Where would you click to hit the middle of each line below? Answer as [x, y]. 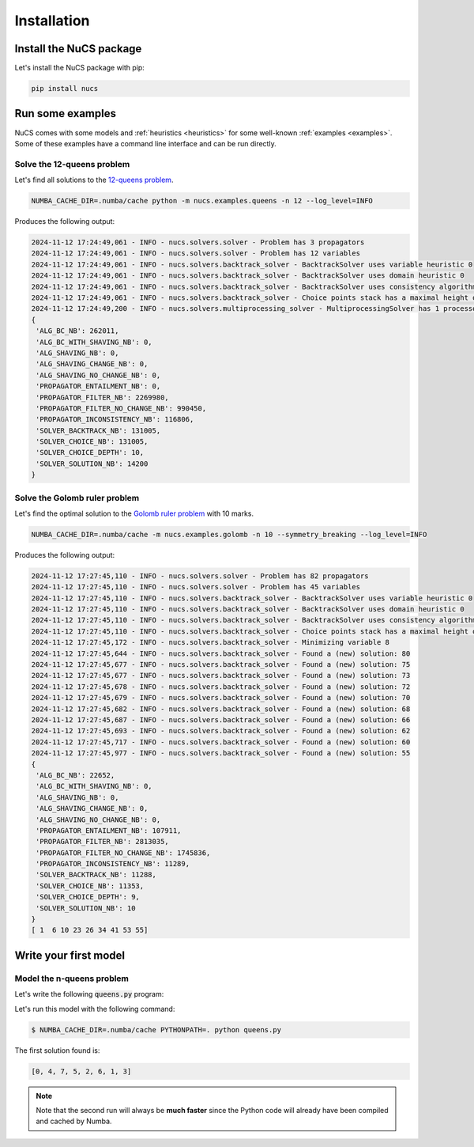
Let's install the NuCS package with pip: [80, 68]
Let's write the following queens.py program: [89, 994]
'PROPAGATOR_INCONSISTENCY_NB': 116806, [115, 420]
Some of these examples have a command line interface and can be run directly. [145, 143]
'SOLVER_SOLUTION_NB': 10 [86, 908]
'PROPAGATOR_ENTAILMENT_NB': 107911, [109, 830]
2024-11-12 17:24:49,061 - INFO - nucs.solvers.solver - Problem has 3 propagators [198, 242]
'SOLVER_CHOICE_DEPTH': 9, [88, 897]
